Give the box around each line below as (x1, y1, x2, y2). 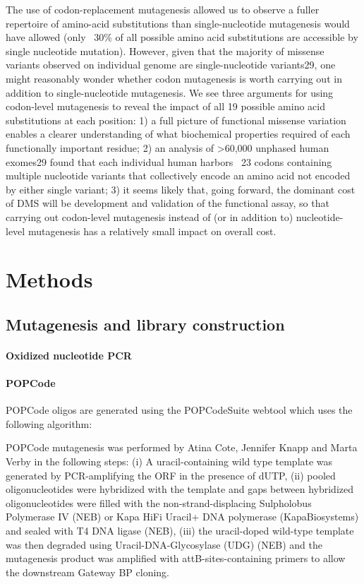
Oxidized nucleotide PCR (6, 347, 132, 362)
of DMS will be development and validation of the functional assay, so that (6, 196, 329, 210)
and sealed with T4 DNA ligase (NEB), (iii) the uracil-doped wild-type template (6, 523, 354, 537)
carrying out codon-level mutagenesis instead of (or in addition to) (6, 209, 293, 224)
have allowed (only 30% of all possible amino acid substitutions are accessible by (6, 30, 358, 44)
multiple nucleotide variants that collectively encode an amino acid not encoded (6, 168, 351, 183)
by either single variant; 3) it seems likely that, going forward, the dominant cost (6, 181, 356, 196)
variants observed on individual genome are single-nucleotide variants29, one (6, 57, 336, 72)
